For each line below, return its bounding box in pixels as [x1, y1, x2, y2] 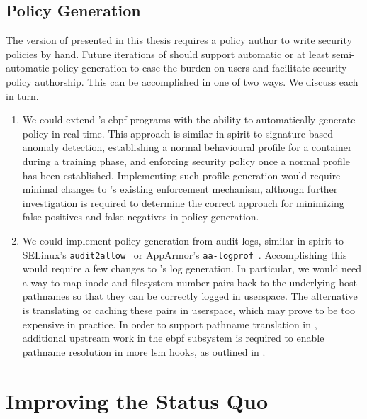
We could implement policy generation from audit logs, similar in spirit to [22, 233, 344, 247]
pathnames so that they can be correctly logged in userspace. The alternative [22, 289, 358, 303]
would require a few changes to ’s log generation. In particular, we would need [22, 261, 362, 276]
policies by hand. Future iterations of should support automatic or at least [6, 46, 329, 61]
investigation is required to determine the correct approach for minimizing [22, 195, 344, 210]
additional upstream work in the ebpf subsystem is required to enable [22, 330, 324, 345]
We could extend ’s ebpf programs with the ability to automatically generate [22, 112, 356, 127]
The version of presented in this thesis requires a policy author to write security [6, 33, 352, 48]
